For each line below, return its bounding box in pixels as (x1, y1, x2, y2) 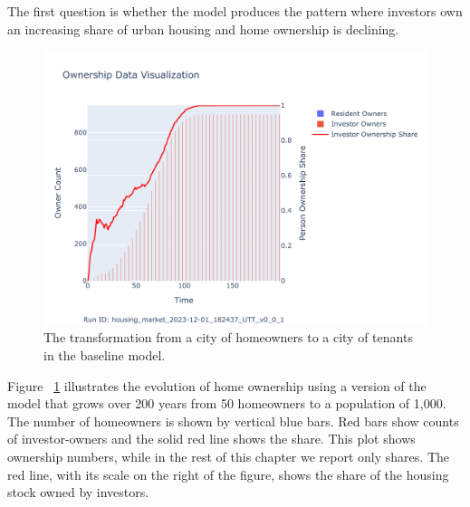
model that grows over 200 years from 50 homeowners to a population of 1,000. (7, 394, 446, 413)
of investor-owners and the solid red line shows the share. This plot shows (7, 429, 416, 448)
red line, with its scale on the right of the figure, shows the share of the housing (7, 464, 449, 483)
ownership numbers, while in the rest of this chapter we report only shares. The (7, 447, 449, 466)
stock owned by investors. (7, 483, 149, 502)
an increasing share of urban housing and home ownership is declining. (7, 19, 399, 38)
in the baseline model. (43, 346, 166, 365)
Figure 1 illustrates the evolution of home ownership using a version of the (7, 376, 427, 395)
